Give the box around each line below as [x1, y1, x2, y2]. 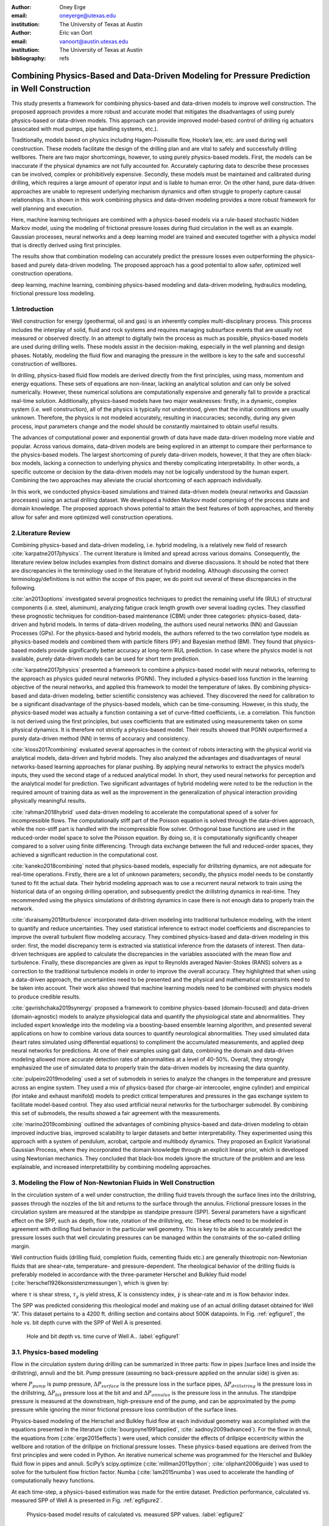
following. [11, 584, 36, 591]
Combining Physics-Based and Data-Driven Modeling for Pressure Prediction [11, 71, 311, 81]
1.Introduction [11, 305, 54, 313]
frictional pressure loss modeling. [11, 290, 96, 297]
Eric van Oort [59, 29, 93, 37]
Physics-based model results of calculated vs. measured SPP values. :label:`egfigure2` [26, 1511, 245, 1518]
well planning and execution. [11, 204, 83, 212]
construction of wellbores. [11, 360, 77, 367]
